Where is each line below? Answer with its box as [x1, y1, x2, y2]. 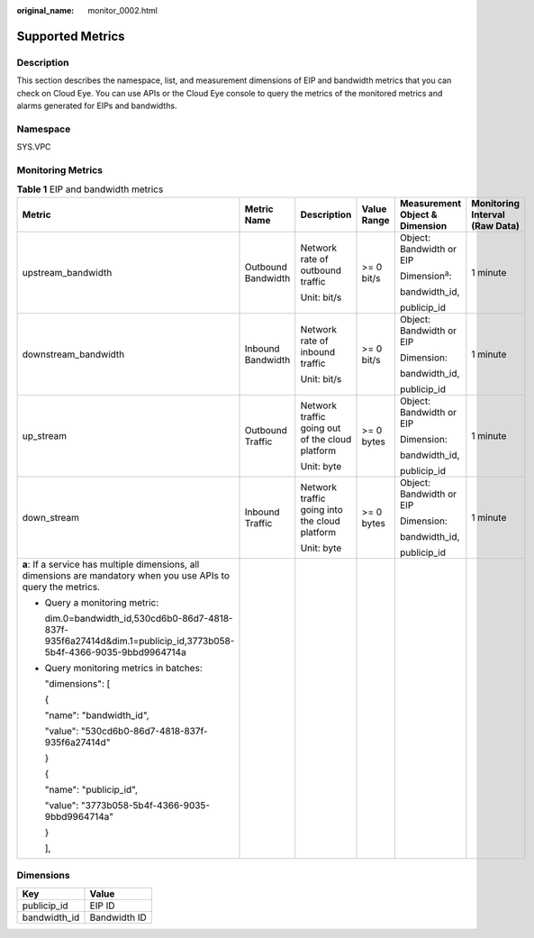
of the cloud [300, 433, 352, 445]
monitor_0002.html [87, 5, 158, 15]
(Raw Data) [471, 219, 520, 232]
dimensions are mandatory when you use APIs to [22, 569, 230, 581]
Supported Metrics [16, 28, 125, 44]
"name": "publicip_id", [44, 783, 139, 796]
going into [300, 503, 343, 515]
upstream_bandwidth [22, 266, 113, 278]
